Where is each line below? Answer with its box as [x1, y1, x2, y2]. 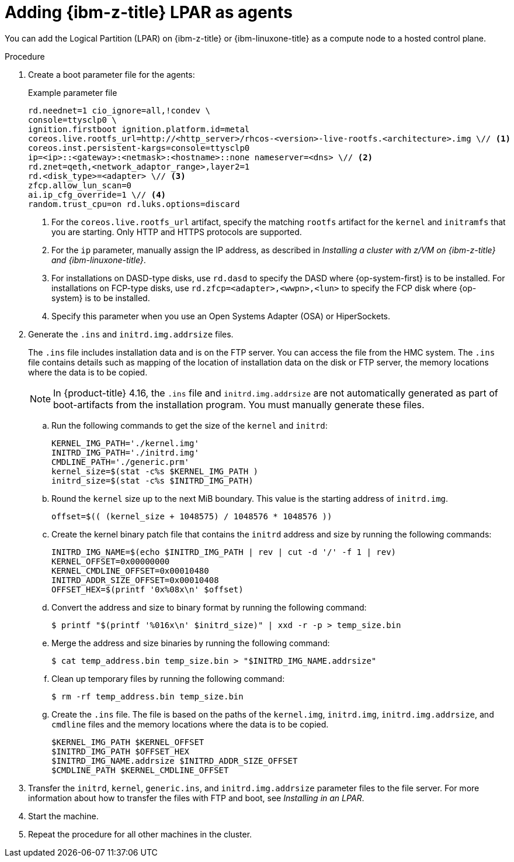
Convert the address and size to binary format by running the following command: [51, 602, 367, 612]
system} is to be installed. [51, 292, 150, 303]
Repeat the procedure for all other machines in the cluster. [28, 829, 252, 839]
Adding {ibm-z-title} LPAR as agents [5, 2, 293, 22]
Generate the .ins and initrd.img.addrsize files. [28, 329, 234, 339]
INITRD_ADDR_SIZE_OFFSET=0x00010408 [51, 575, 219, 585]
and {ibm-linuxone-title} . [51, 254, 146, 265]
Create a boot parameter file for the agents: [28, 69, 195, 80]
